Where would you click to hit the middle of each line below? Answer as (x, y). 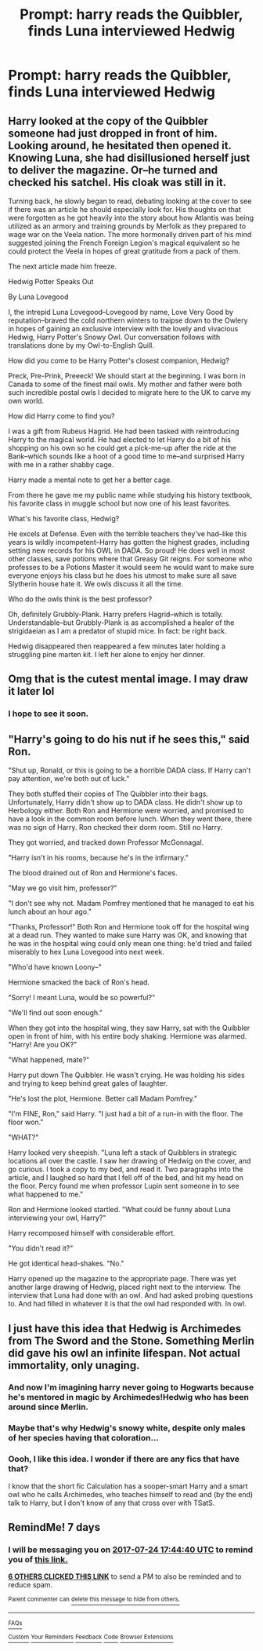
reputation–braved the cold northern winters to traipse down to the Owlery (128, 320)
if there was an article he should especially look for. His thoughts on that (124, 209)
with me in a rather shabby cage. (61, 464)
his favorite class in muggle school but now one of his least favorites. (119, 503)
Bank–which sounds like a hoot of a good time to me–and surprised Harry (126, 456)
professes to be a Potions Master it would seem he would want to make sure (131, 567)
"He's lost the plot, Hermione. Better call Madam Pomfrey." (103, 1099)
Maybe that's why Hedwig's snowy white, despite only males (127, 1428)
